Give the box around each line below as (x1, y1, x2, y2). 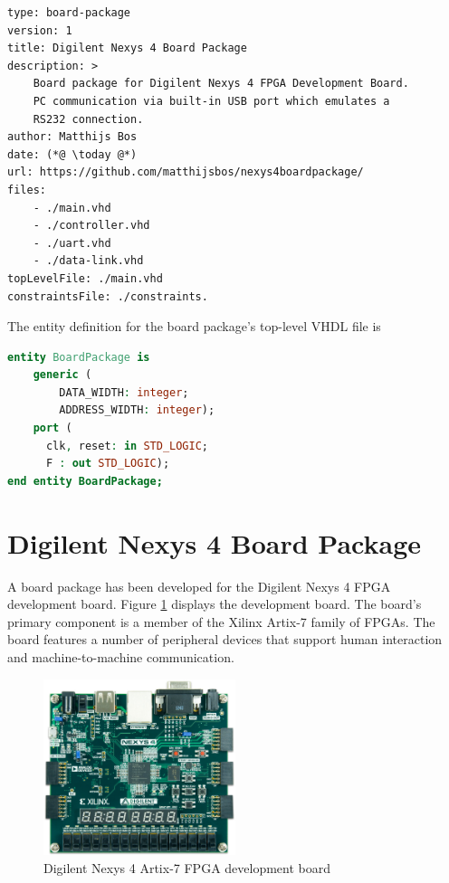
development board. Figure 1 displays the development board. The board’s (7, 594, 422, 613)
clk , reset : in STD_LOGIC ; (45, 439, 209, 452)
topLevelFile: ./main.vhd (7, 271, 163, 285)
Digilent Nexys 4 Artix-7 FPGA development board (43, 858, 331, 877)
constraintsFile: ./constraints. (7, 290, 208, 303)
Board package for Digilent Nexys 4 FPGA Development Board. (33, 77, 409, 90)
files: (7, 183, 46, 196)
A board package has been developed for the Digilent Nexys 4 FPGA (7, 576, 391, 595)
